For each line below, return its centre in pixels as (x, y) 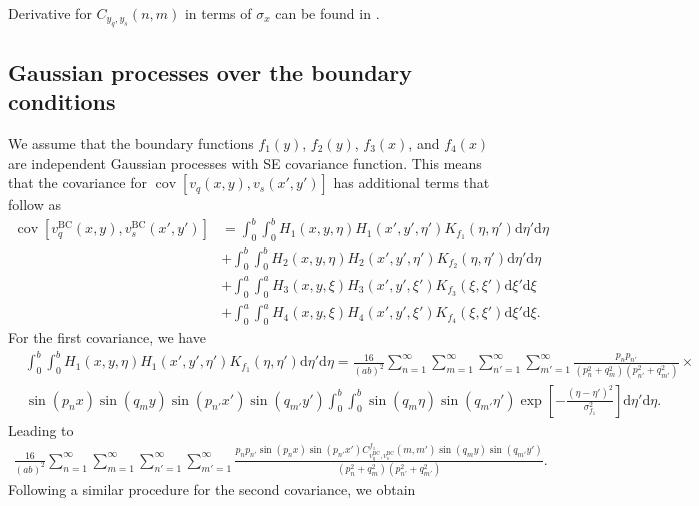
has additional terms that (411, 182)
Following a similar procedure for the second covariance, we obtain (212, 489)
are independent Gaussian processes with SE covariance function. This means (245, 162)
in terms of (218, 13)
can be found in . (327, 13)
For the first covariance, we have (107, 337)
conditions (62, 101)
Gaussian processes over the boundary (210, 71)
